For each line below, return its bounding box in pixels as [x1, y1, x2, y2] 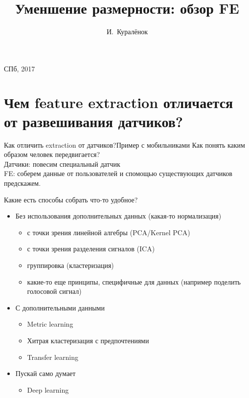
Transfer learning [27, 352, 79, 362]
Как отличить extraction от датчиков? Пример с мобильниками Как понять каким [4, 139, 245, 150]
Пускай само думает [15, 368, 76, 378]
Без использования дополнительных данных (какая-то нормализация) [15, 211, 222, 221]
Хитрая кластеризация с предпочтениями [27, 335, 149, 345]
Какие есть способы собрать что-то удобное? [4, 194, 138, 204]
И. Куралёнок [106, 26, 148, 37]
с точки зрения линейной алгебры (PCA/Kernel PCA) [27, 227, 190, 237]
